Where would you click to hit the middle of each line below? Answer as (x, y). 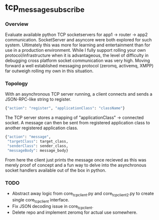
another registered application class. (42, 128)
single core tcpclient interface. (41, 200)
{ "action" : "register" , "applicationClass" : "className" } (65, 108)
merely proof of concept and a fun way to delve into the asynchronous (76, 165)
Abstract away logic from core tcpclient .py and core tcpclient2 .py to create (83, 194)
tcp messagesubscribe (45, 8)
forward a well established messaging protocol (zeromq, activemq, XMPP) (79, 66)
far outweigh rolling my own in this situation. (49, 71)
